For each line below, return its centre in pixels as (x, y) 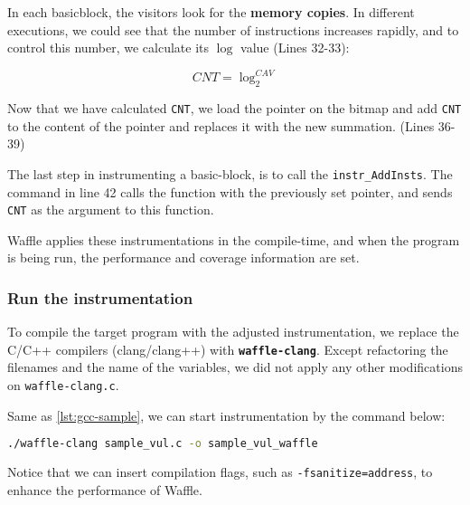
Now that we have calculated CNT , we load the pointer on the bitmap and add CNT (235, 108)
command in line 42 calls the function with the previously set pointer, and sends (230, 191)
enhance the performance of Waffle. (105, 489)
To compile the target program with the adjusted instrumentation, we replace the (233, 332)
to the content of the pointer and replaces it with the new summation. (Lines (221, 125)
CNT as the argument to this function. (111, 210)
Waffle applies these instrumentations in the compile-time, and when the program (234, 239)
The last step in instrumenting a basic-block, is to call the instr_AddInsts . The (230, 173)
